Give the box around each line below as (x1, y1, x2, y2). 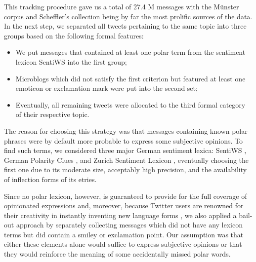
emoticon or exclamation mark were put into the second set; (15, 83, 198, 93)
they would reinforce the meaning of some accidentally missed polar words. (4, 249, 231, 259)
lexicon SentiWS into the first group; (15, 56, 127, 67)
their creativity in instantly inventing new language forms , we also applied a (4, 210, 237, 220)
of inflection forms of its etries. (4, 174, 97, 184)
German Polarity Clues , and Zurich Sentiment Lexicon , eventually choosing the (4, 154, 249, 165)
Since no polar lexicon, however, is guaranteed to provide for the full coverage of (4, 190, 247, 201)
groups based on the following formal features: (4, 30, 144, 40)
